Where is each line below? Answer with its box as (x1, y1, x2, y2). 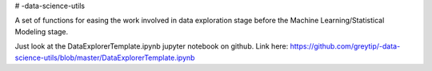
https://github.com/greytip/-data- (290, 41, 401, 51)
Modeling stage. (14, 26, 69, 36)
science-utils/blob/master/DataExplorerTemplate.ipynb (14, 53, 195, 62)
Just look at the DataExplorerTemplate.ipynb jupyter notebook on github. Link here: (14, 41, 289, 51)
